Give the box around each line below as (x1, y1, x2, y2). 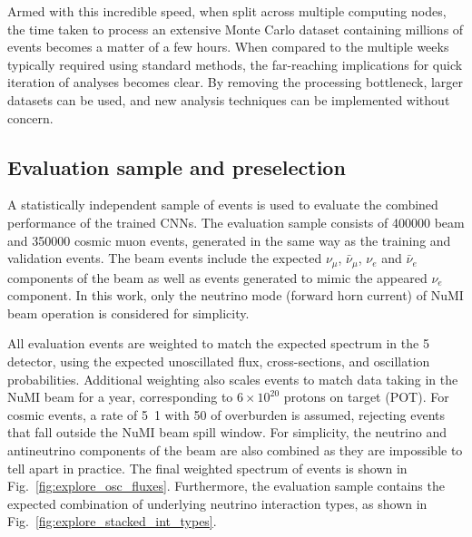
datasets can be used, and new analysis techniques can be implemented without (7, 90, 450, 109)
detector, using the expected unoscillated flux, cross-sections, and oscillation (7, 351, 430, 370)
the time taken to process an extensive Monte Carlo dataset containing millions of (7, 19, 464, 38)
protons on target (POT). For (283, 387, 449, 406)
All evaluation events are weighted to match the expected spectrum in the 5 (7, 334, 429, 353)
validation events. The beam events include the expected (7, 249, 322, 268)
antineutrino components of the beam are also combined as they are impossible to (7, 440, 463, 459)
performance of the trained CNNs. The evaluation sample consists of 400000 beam (7, 212, 465, 231)
